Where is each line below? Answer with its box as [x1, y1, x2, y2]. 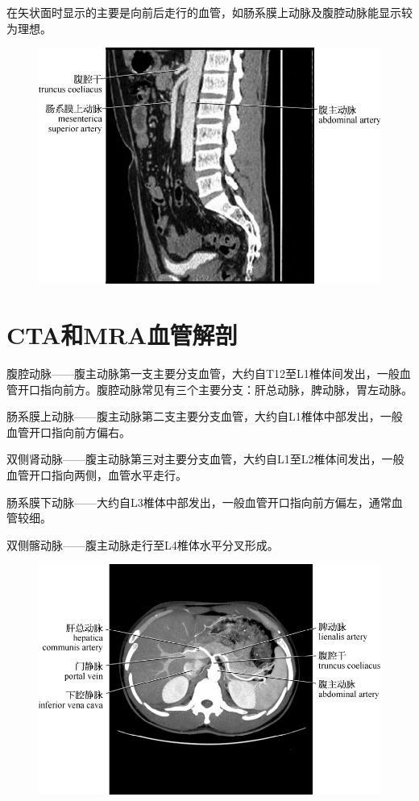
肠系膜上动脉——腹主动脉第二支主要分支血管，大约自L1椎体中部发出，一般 [6, 408, 403, 425]
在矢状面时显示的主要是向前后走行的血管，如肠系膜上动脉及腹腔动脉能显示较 [6, 4, 413, 20]
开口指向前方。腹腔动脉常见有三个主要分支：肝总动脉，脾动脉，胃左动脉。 [17, 380, 413, 397]
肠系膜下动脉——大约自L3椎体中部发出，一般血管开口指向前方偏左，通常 [6, 493, 392, 510]
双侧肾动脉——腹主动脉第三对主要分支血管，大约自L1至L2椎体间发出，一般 [6, 450, 404, 467]
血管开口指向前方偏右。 [6, 423, 131, 440]
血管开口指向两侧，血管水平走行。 [6, 466, 187, 483]
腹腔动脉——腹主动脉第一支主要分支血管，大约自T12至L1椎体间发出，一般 [6, 364, 400, 381]
